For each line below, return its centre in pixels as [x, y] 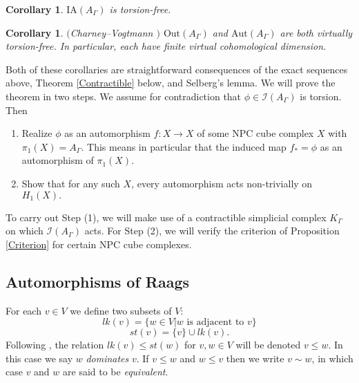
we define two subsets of [121, 310]
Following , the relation [55, 345]
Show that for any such [71, 183]
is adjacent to [215, 323]
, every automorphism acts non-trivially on [222, 183]
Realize [37, 133]
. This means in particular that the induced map [184, 146]
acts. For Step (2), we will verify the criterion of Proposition [212, 231]
